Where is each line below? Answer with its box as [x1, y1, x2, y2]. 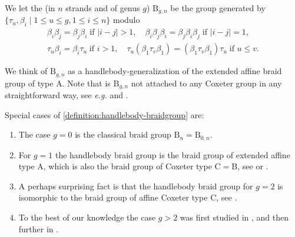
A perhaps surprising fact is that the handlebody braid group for [18, 179, 253, 192]
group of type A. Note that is [5, 76, 111, 89]
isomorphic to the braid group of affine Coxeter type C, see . [18, 191, 237, 203]
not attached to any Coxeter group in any [131, 76, 282, 89]
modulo [112, 14, 140, 26]
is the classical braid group [75, 128, 171, 141]
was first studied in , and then [180, 211, 289, 223]
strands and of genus [65, 2, 140, 14]
